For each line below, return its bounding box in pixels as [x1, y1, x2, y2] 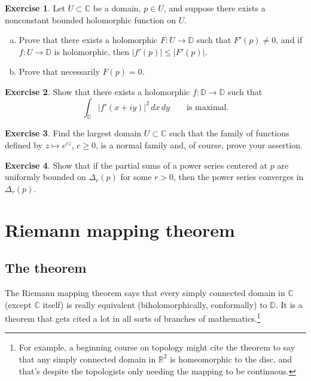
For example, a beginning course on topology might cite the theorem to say [19, 341, 295, 353]
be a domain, [93, 2, 141, 14]
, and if [276, 33, 303, 46]
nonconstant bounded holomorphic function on [5, 13, 176, 26]
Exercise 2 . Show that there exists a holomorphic [5, 85, 190, 97]
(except [5, 298, 32, 310]
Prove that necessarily [19, 65, 100, 78]
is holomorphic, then [54, 45, 129, 57]
